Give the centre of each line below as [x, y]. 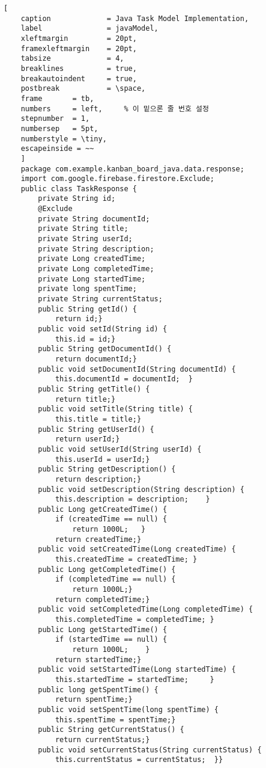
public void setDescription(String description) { [141, 489]
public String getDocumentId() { [105, 349]
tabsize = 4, [72, 59]
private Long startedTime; [92, 279]
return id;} [79, 319]
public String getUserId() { [96, 429]
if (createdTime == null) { [111, 519]
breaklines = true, [79, 68]
